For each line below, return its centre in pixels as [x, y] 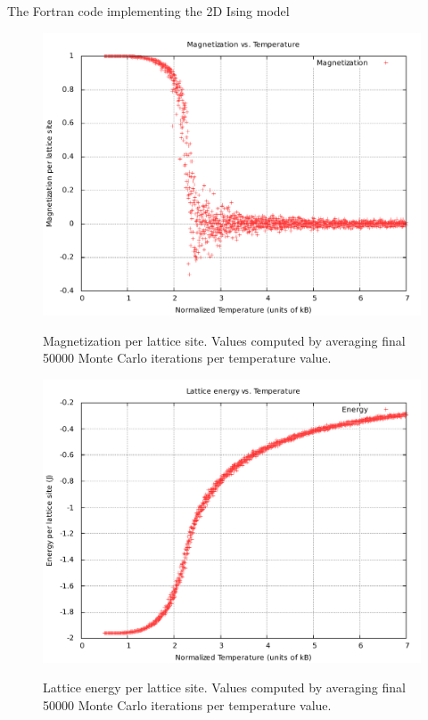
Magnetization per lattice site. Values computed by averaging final [224, 340]
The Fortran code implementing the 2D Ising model [148, 11]
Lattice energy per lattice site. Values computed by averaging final [224, 687]
